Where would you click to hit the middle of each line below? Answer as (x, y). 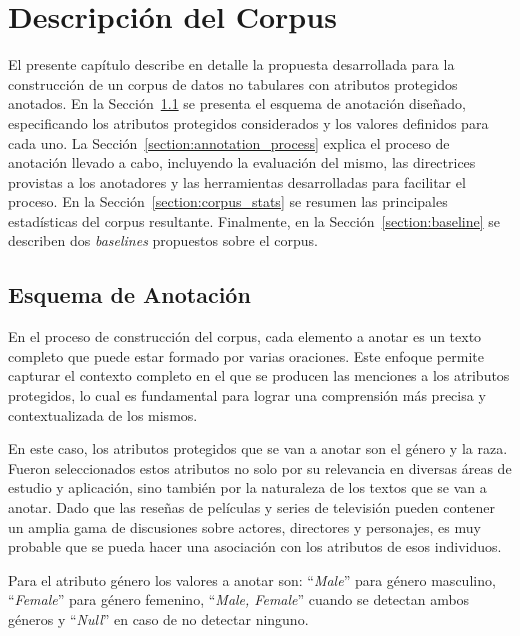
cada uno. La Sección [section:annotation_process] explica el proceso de (229, 142)
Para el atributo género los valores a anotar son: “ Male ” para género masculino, (252, 579)
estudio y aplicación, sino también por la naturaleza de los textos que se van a (247, 487)
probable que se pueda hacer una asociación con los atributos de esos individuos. (255, 546)
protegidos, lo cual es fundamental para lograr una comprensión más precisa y (247, 395)
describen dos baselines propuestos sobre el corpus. (163, 240)
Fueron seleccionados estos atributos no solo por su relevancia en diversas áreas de (260, 467)
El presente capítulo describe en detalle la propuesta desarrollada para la (231, 64)
